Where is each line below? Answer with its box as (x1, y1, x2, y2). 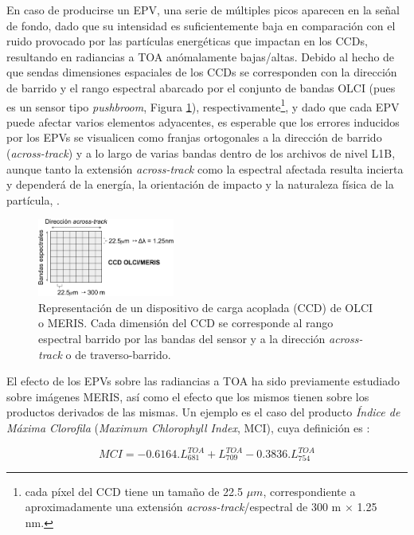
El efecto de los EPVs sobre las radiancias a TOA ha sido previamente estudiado (6, 373, 400, 389)
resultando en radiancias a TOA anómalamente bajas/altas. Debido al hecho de (6, 48, 395, 64)
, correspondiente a (263, 482, 356, 499)
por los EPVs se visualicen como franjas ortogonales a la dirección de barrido (6, 129, 382, 146)
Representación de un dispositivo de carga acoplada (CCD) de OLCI (38, 299, 373, 315)
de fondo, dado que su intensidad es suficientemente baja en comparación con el (6, 17, 396, 33)
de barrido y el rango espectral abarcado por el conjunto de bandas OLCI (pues (6, 79, 396, 96)
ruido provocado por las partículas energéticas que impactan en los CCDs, (6, 33, 368, 49)
